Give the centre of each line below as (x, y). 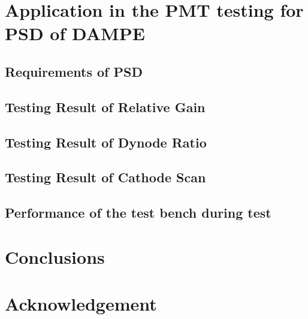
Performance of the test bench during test (138, 213)
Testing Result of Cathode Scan (105, 177)
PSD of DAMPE (75, 33)
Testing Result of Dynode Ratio (106, 142)
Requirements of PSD (74, 71)
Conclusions (55, 256)
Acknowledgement (81, 304)
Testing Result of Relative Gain (105, 106)
